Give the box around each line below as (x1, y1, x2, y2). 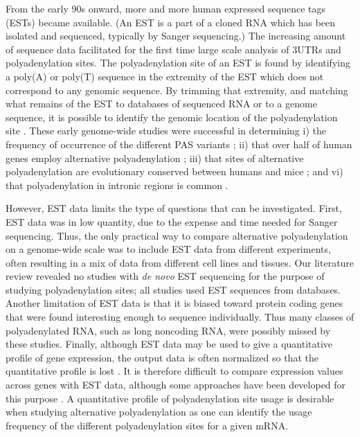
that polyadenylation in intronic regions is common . (6, 177, 228, 192)
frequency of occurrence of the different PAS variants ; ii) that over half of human (6, 136, 352, 151)
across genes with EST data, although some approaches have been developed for (6, 377, 346, 392)
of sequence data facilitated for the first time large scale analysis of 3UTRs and (6, 42, 341, 56)
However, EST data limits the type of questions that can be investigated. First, (6, 201, 342, 215)
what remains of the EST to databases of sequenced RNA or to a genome (6, 96, 317, 111)
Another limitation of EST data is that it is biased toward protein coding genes (6, 296, 343, 310)
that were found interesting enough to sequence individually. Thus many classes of (6, 310, 354, 324)
